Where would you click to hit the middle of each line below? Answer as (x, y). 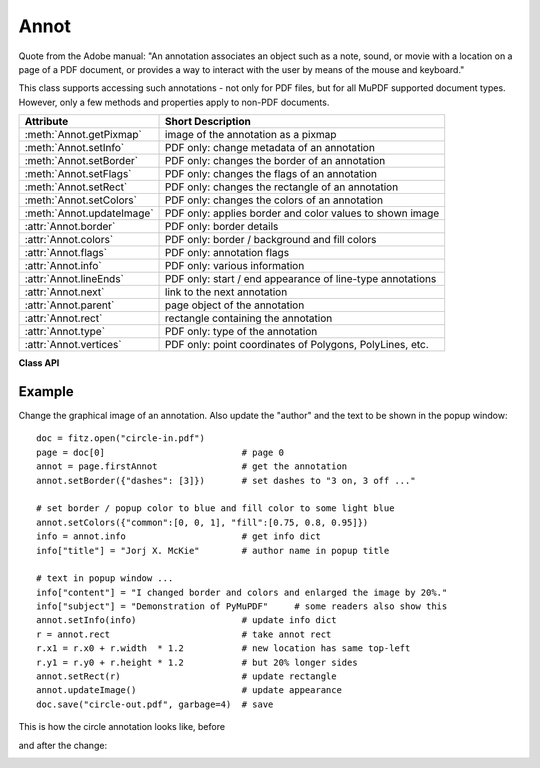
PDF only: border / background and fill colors (271, 240)
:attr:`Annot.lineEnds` (74, 279)
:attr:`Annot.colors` (69, 240)
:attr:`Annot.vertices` (73, 345)
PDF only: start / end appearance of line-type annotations (301, 279)
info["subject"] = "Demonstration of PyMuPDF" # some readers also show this (242, 606)
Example (46, 391)
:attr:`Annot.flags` (66, 253)
